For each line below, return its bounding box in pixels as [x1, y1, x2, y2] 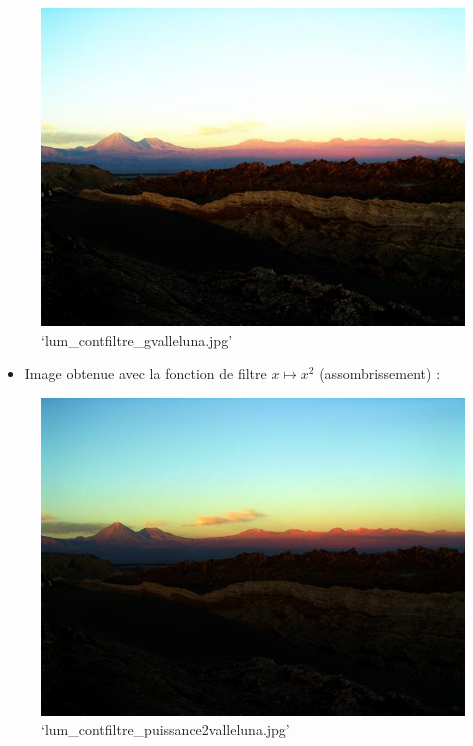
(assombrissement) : [319, 363, 441, 384]
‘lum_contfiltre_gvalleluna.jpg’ [41, 329, 233, 350]
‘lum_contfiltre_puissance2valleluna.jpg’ [41, 719, 290, 740]
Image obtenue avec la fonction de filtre [24, 363, 267, 384]
